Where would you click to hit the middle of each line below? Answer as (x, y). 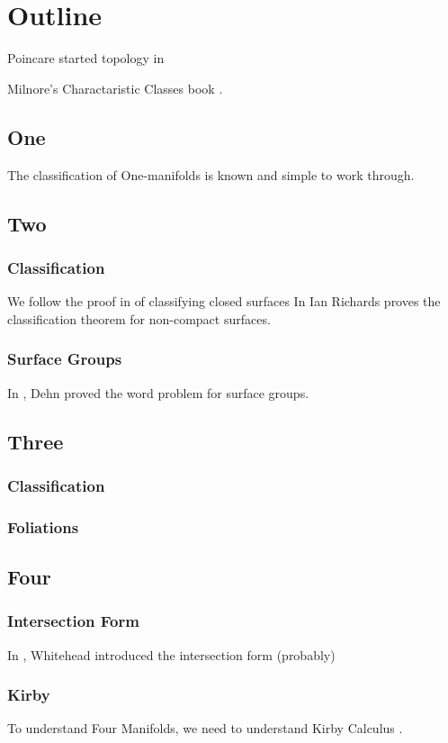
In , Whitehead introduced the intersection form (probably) (171, 654)
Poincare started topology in (86, 58)
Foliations (43, 526)
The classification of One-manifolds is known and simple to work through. (211, 174)
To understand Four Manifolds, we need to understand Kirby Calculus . (205, 728)
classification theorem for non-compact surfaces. (139, 318)
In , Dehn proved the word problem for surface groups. (158, 392)
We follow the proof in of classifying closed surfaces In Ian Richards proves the (224, 301)
